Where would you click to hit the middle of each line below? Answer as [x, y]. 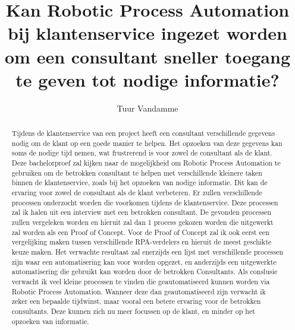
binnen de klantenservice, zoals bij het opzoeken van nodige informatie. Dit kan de [139, 183]
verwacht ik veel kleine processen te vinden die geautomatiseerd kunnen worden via [141, 281]
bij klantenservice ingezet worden [147, 33]
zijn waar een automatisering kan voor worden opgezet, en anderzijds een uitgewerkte [144, 261]
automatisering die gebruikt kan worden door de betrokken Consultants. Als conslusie [145, 272]
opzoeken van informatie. [50, 321]
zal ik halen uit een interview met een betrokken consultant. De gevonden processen [142, 212]
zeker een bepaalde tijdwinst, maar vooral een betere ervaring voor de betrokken [136, 301]
